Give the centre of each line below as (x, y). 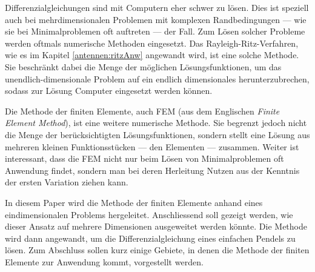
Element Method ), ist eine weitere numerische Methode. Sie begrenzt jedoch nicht (156, 123)
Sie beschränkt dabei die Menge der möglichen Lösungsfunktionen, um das (143, 66)
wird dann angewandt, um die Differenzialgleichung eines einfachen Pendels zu (150, 238)
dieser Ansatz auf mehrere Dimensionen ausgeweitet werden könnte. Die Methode (156, 226)
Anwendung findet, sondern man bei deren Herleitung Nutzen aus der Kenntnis (152, 170)
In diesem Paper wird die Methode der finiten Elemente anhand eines (134, 202)
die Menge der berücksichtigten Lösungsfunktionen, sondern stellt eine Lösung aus (157, 134)
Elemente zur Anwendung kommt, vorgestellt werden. (104, 261)
